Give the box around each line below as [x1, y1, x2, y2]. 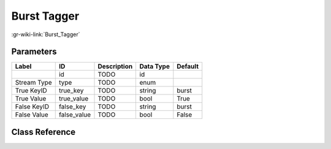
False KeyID [15, 102, 49, 111]
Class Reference [11, 126, 76, 137]
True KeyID [15, 86, 47, 95]
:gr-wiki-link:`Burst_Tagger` [11, 31, 80, 38]
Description [97, 62, 133, 71]
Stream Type [15, 78, 52, 87]
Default [177, 62, 199, 71]
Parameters [11, 47, 57, 57]
